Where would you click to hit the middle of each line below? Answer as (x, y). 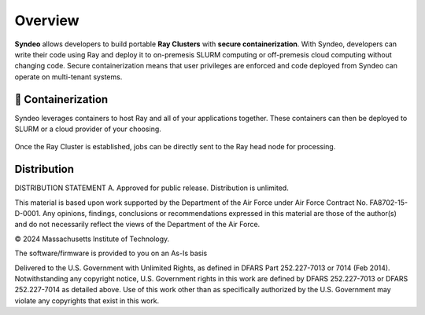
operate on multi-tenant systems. (68, 77)
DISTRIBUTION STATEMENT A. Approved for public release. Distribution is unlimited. (152, 188)
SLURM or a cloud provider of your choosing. (88, 129)
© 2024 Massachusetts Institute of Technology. (92, 239)
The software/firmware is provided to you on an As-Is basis (111, 253)
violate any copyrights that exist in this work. (87, 300)
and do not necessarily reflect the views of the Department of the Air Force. (137, 225)
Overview (47, 20)
